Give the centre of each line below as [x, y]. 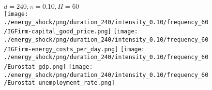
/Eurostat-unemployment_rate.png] [60, 83]
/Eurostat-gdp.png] [35, 67]
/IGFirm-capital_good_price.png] [58, 32]
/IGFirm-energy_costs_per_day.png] [61, 49]
